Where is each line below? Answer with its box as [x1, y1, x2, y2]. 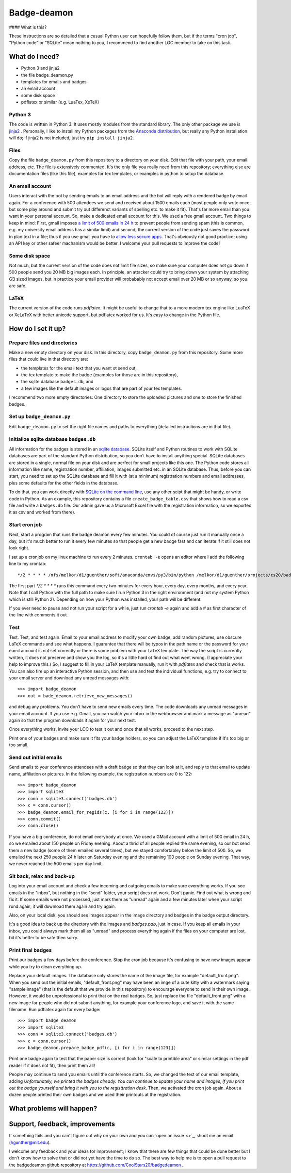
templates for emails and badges [21, 79, 87, 85]
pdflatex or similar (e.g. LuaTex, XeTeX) [21, 99, 99, 105]
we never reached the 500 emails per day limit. [9, 861, 103, 867]
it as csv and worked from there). [9, 509, 76, 515]
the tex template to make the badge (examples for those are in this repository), [21, 372, 178, 378]
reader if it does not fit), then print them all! [9, 1062, 95, 1068]
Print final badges [9, 947, 52, 953]
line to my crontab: [9, 561, 47, 567]
